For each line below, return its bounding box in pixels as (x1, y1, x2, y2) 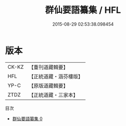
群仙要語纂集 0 (12, 116, 43, 122)
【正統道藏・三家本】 (28, 91, 78, 98)
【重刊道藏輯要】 (28, 64, 68, 71)
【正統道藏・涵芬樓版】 (28, 73, 83, 80)
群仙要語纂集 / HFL (45, 4, 121, 16)
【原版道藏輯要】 (28, 82, 68, 89)
